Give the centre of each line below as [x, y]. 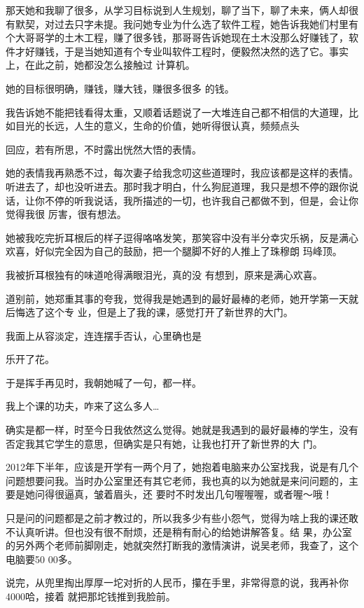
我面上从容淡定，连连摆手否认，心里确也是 [104, 335]
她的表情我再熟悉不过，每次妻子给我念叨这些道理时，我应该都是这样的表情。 [182, 173]
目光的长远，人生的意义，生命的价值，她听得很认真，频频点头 [157, 126]
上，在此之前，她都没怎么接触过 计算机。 [100, 65]
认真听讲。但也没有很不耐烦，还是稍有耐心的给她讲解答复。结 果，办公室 [183, 531]
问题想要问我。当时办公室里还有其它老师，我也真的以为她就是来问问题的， [177, 480]
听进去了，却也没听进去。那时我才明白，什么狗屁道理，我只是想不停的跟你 [177, 186]
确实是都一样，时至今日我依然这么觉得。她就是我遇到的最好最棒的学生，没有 [182, 430]
